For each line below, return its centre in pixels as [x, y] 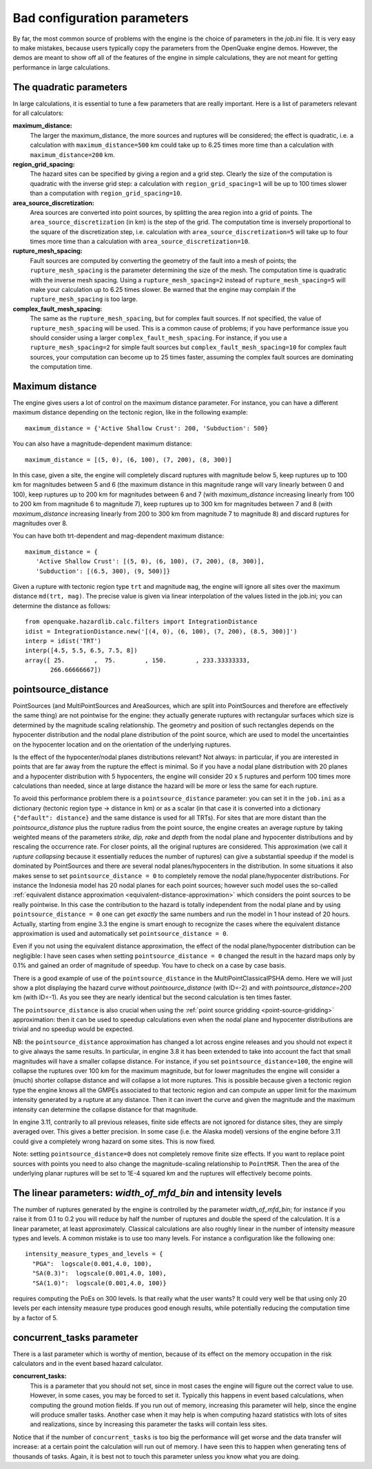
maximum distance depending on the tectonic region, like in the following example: [130, 413]
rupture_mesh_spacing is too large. [84, 299]
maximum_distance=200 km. [72, 154]
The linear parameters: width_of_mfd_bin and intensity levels [147, 1192]
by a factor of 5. [35, 1317]
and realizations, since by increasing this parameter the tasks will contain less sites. [149, 1424]
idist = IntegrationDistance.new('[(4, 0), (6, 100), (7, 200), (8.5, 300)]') [161, 631]
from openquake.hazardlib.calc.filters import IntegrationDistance [141, 622]
